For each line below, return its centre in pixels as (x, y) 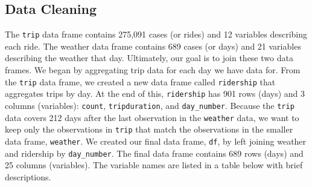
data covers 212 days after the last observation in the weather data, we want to (152, 117)
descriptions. (28, 176)
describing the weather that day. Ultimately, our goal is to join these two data (149, 58)
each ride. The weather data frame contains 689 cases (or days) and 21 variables (153, 46)
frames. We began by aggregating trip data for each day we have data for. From (153, 70)
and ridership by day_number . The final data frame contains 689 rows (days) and (154, 153)
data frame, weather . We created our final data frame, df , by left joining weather (156, 141)
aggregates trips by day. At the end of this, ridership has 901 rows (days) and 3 (155, 93)
